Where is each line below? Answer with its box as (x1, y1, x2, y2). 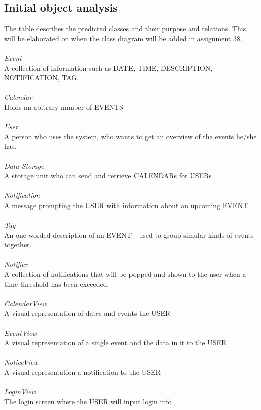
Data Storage (4, 160, 44, 171)
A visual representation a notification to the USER (4, 366, 161, 377)
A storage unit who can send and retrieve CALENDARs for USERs (4, 170, 212, 181)
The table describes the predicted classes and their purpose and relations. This (4, 23, 246, 34)
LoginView (4, 386, 36, 397)
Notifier (4, 259, 28, 269)
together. (4, 239, 32, 250)
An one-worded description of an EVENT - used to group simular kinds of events (4, 229, 254, 240)
